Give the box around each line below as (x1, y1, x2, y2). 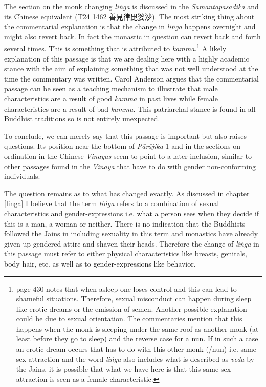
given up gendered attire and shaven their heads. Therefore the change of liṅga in (4, 238, 259, 249)
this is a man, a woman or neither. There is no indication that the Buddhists (4, 218, 246, 229)
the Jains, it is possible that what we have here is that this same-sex (16, 363, 231, 374)
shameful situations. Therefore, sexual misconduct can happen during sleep (16, 293, 252, 304)
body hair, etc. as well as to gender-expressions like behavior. (4, 258, 196, 269)
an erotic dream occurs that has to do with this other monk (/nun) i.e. (16, 343, 238, 354)
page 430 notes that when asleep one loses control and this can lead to (16, 283, 237, 294)
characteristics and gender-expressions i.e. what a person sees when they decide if (4, 208, 259, 218)
